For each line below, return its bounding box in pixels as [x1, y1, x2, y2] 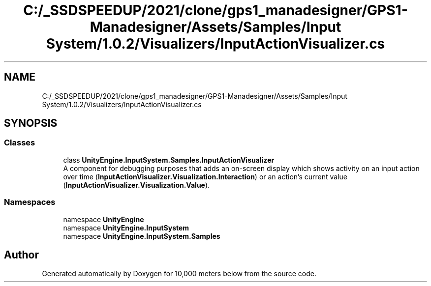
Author [4, 248, 39, 261]
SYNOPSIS [4, 117, 58, 130]
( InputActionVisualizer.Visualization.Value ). [63, 180, 210, 189]
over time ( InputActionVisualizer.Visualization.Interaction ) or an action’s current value [63, 172, 347, 181]
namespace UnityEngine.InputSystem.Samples [63, 231, 220, 240]
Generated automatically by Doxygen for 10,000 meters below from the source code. [42, 269, 316, 278]
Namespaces [4, 197, 56, 207]
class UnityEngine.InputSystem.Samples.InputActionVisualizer [63, 155, 275, 164]
